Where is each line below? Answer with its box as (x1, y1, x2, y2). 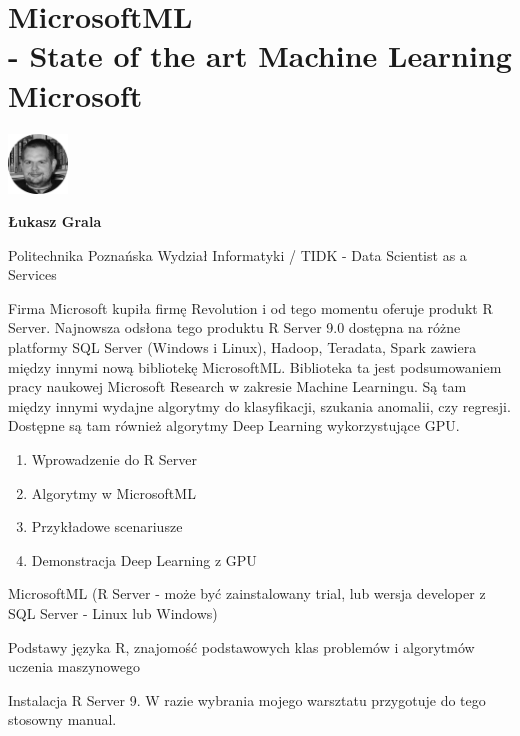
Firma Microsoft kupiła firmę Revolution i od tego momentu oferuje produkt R (8, 297, 493, 318)
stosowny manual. (8, 709, 117, 730)
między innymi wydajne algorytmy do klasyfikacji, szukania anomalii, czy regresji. (8, 395, 511, 416)
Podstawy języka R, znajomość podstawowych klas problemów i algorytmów (8, 636, 475, 657)
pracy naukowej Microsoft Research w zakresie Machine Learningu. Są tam (8, 376, 467, 397)
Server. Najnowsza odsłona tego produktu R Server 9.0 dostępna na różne (8, 317, 461, 338)
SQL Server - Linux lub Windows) (8, 603, 218, 623)
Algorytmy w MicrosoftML (31, 482, 196, 503)
